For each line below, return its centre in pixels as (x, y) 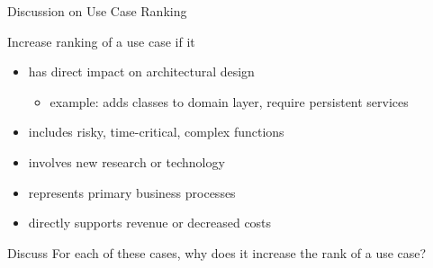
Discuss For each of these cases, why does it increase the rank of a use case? (217, 252)
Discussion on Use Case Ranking (97, 11)
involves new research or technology (126, 161)
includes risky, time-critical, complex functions (156, 132)
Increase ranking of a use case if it (101, 41)
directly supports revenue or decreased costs (150, 223)
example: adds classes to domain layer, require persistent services (229, 101)
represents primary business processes (132, 192)
